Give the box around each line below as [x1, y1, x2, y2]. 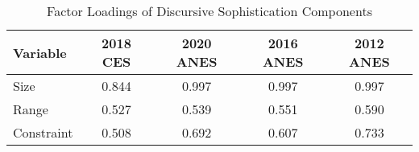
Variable [13, 43, 67, 62]
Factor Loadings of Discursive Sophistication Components [47, 2, 372, 20]
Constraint [13, 123, 73, 142]
